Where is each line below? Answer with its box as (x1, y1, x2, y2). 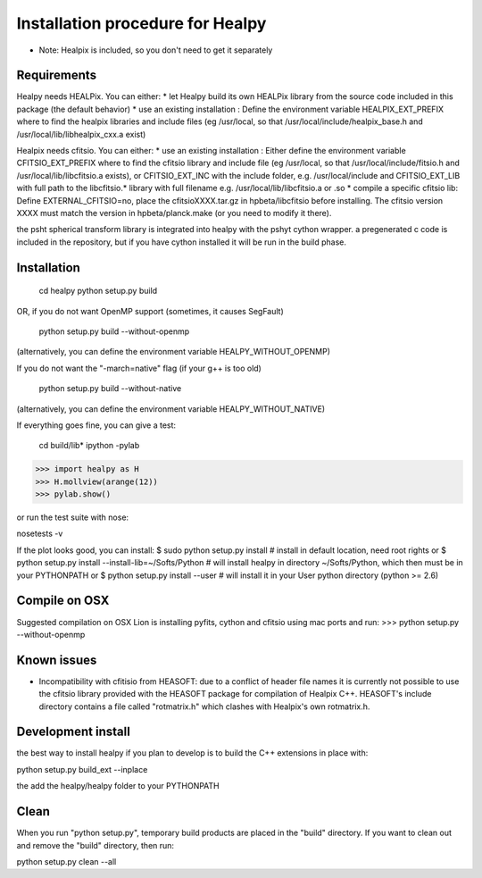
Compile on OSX (16, 593, 110, 608)
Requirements (16, 68, 97, 83)
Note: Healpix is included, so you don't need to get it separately (38, 45, 273, 55)
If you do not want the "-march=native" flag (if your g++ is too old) (16, 363, 262, 373)
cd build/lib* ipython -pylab (38, 440, 140, 451)
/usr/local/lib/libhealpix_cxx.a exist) (16, 129, 146, 139)
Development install (16, 724, 131, 740)
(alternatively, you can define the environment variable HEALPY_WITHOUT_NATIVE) (16, 403, 326, 414)
